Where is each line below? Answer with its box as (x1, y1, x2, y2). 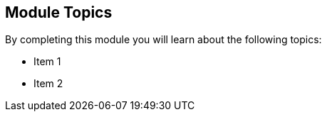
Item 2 (33, 77, 63, 90)
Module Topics (5, 4, 113, 21)
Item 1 (33, 55, 61, 68)
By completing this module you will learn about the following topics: (5, 33, 322, 46)
